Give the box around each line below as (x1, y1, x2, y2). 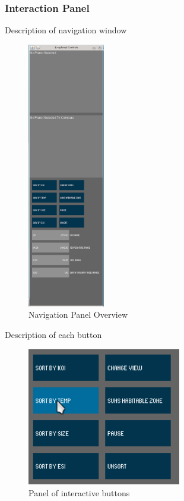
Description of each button (5, 328, 102, 340)
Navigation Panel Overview (28, 308, 128, 321)
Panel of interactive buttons (28, 487, 130, 499)
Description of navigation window (5, 24, 127, 36)
